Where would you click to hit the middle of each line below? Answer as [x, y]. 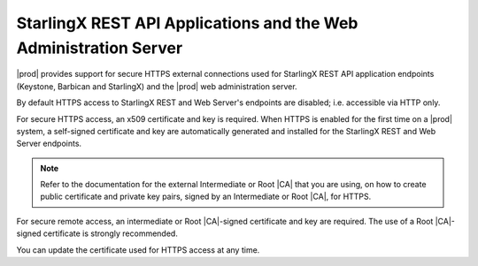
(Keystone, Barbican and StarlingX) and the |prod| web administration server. [157, 86]
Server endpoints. [49, 144]
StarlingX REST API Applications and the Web [187, 23]
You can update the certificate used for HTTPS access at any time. [138, 250]
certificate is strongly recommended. [111, 233]
